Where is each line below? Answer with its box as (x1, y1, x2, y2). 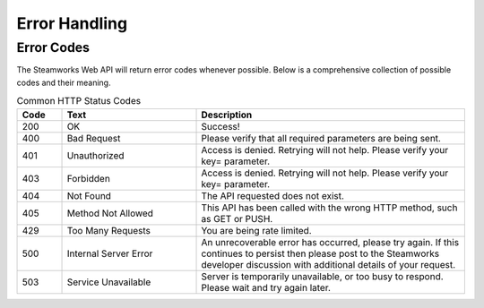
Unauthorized (66, 149, 125, 161)
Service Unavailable (66, 276, 151, 288)
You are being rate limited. (201, 224, 313, 236)
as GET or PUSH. (201, 212, 273, 225)
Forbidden (66, 172, 111, 184)
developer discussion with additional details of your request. (201, 258, 456, 270)
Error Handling (16, 13, 128, 33)
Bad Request (66, 132, 121, 144)
